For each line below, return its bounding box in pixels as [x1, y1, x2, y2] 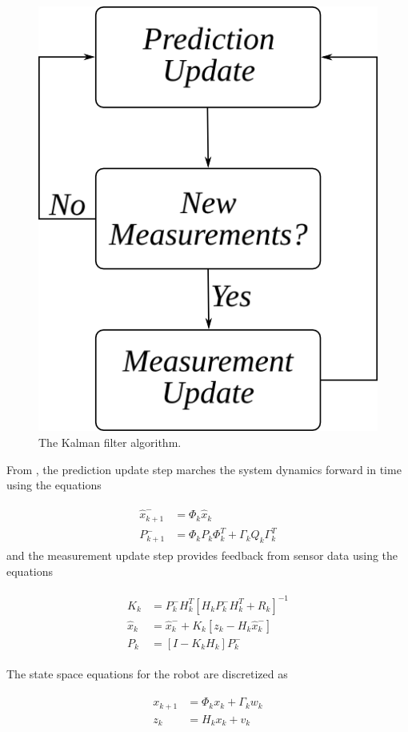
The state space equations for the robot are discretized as [6, 665, 288, 682]
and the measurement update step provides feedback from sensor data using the [6, 546, 398, 563]
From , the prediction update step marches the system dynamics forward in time [6, 461, 402, 477]
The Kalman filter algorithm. [38, 434, 182, 451]
